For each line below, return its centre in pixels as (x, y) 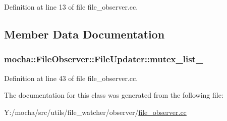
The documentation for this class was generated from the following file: (114, 95)
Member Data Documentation (84, 34)
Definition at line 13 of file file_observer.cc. (71, 7)
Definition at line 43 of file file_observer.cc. (71, 78)
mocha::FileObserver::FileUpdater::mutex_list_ (104, 59)
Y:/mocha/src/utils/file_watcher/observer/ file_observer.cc (95, 112)
